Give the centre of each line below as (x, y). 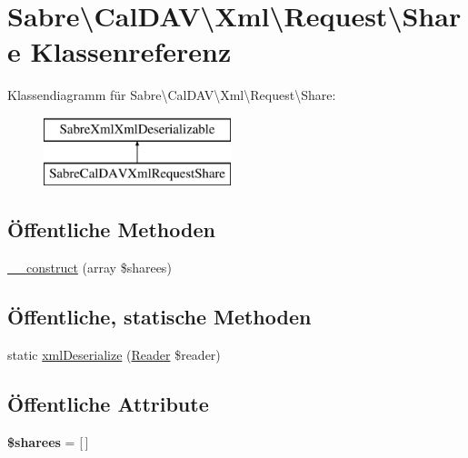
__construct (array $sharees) (90, 268)
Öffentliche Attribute (108, 404)
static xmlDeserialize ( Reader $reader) (114, 355)
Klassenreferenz (131, 51)
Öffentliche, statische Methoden (159, 317)
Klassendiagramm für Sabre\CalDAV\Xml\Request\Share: (172, 95)
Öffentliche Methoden (111, 229)
